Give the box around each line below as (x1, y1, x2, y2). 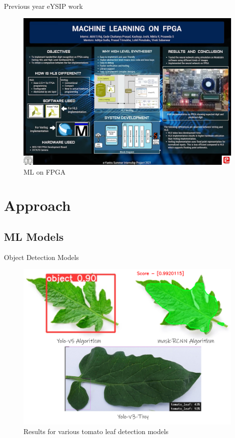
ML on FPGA (23, 166, 66, 177)
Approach (4, 195, 71, 215)
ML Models (4, 229, 64, 244)
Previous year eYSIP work (4, 1, 83, 11)
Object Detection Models (4, 252, 79, 262)
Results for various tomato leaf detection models (23, 426, 169, 436)
